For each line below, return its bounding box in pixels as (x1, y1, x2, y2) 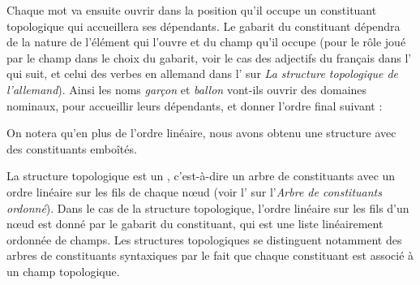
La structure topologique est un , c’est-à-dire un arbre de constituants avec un (6, 167, 396, 184)
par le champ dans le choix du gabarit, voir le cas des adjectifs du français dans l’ (6, 49, 412, 66)
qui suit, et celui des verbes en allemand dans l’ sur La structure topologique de (6, 65, 399, 82)
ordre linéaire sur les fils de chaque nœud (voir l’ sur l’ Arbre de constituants (6, 183, 382, 200)
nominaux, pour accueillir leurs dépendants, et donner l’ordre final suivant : (6, 97, 383, 114)
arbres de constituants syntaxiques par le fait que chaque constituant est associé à (6, 247, 414, 264)
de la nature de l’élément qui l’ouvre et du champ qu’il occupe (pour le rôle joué (6, 33, 406, 50)
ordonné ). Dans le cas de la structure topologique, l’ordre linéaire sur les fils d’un (6, 199, 409, 216)
